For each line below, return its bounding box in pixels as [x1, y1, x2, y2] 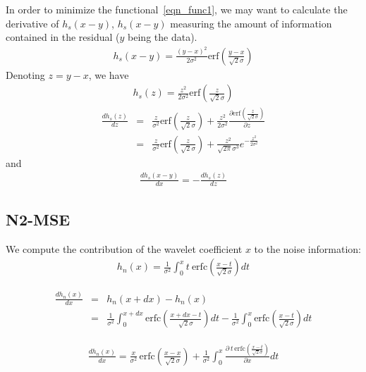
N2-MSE [6, 208, 71, 230]
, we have [88, 67, 129, 82]
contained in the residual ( [6, 30, 120, 44]
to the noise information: [254, 241, 361, 256]
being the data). [128, 30, 197, 44]
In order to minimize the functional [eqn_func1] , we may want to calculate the [6, 2, 348, 16]
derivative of [6, 15, 59, 30]
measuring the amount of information [170, 15, 332, 30]
